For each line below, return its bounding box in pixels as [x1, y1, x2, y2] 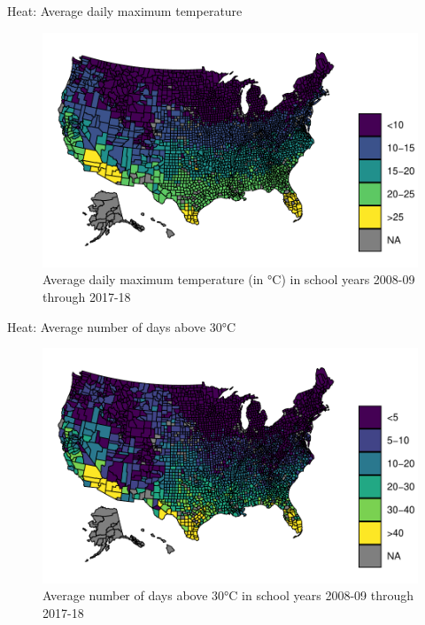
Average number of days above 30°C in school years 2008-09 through [42, 586, 414, 605]
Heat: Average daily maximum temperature [7, 2, 243, 19]
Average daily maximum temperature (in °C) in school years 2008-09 [42, 270, 415, 289]
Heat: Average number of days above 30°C [7, 317, 236, 336]
